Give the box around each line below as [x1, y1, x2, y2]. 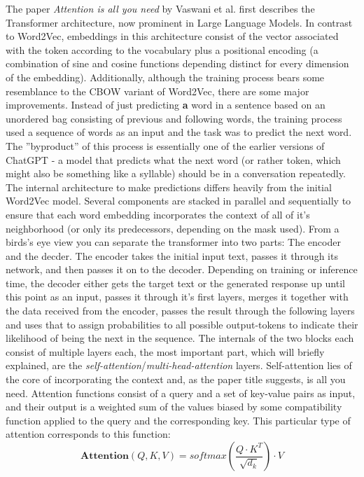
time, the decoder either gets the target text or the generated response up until [6, 275, 345, 290]
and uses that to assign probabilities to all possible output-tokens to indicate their [6, 317, 358, 331]
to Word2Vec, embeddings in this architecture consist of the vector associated [6, 29, 339, 43]
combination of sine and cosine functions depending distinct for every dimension [6, 56, 349, 71]
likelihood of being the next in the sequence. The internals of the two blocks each [6, 331, 354, 345]
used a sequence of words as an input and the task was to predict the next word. [6, 125, 352, 139]
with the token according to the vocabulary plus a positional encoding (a [6, 42, 318, 57]
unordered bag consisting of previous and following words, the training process [6, 111, 342, 125]
